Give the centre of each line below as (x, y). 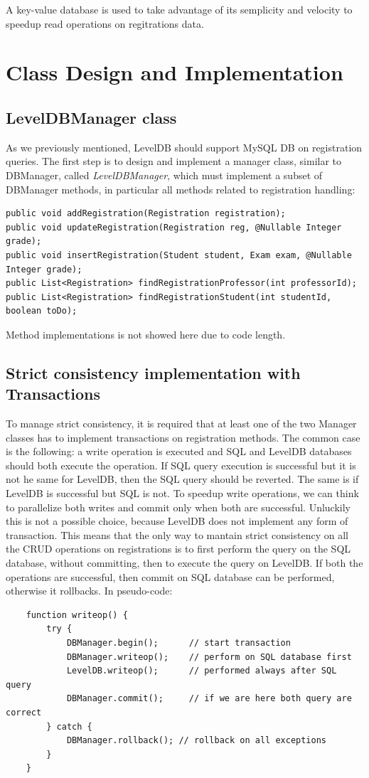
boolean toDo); (42, 311)
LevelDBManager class (91, 117)
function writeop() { (77, 615)
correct (24, 712)
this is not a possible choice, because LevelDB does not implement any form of (177, 521)
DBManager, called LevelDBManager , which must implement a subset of (164, 175)
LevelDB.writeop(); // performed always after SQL (202, 671)
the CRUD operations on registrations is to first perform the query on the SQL (178, 549)
